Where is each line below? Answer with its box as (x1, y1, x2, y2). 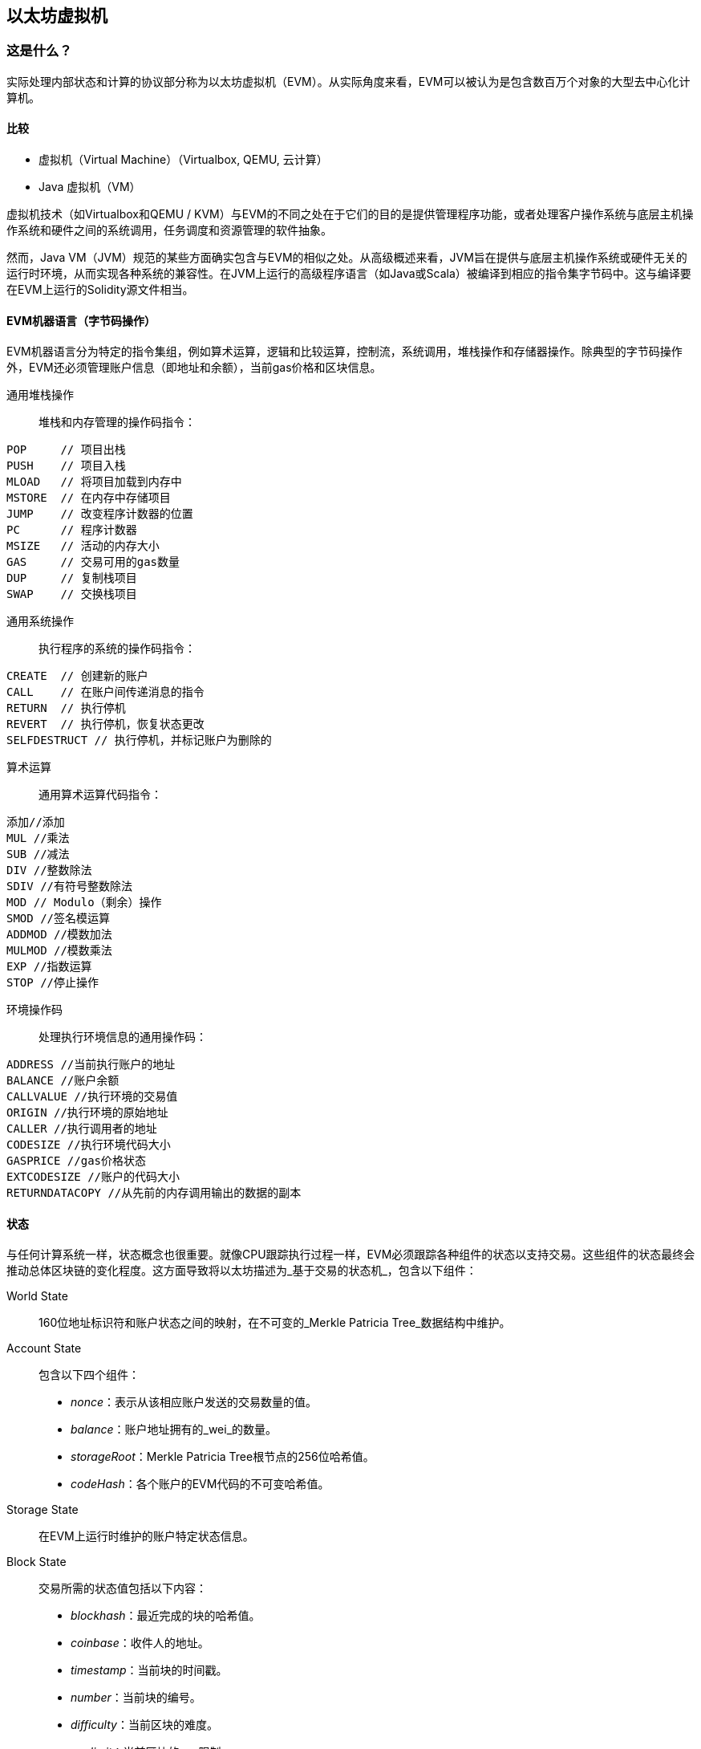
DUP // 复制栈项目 (6, 571, 137, 585)
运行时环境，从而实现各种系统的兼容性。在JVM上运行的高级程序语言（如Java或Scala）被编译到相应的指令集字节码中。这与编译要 (6, 266, 691, 281)
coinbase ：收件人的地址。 (71, 1636, 209, 1650)
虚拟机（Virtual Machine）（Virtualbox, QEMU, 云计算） (38, 153, 328, 167)
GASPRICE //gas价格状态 (6, 1154, 147, 1168)
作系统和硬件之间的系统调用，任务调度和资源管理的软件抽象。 (6, 223, 332, 238)
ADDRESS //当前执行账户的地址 (6, 1058, 176, 1072)
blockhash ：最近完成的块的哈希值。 (71, 1609, 261, 1623)
